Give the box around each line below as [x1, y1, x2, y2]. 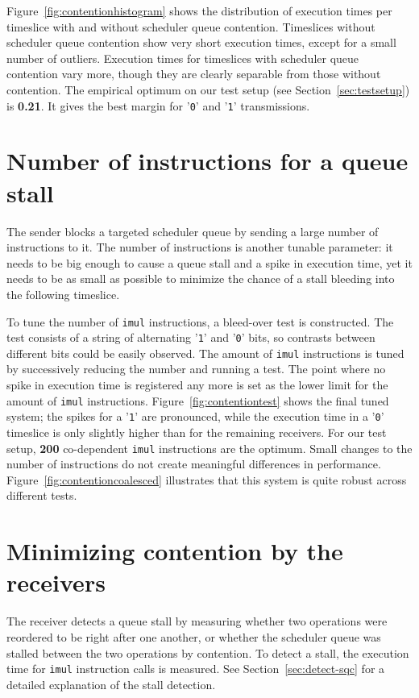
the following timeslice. [6, 285, 120, 302]
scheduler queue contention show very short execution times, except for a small [6, 34, 396, 51]
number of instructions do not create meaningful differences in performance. [6, 455, 381, 472]
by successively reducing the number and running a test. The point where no [6, 360, 386, 377]
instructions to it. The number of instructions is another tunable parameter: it [6, 239, 393, 256]
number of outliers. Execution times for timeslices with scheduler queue [6, 49, 359, 66]
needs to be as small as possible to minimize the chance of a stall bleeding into [6, 270, 395, 287]
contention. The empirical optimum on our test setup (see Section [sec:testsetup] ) [6, 81, 410, 98]
